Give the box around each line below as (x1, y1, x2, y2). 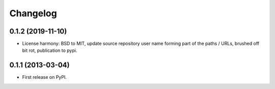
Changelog (9, 8, 57, 19)
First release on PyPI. (22, 74, 67, 80)
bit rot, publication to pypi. (22, 47, 77, 53)
